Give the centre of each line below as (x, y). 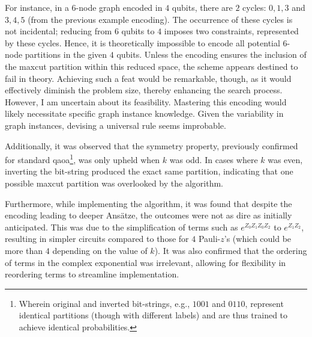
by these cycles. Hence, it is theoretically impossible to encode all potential (142, 42)
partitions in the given (66, 54)
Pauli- (209, 239)
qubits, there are (202, 7)
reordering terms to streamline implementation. (92, 274)
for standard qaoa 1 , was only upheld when (82, 159)
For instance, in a (37, 7)
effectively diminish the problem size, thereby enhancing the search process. (144, 90)
